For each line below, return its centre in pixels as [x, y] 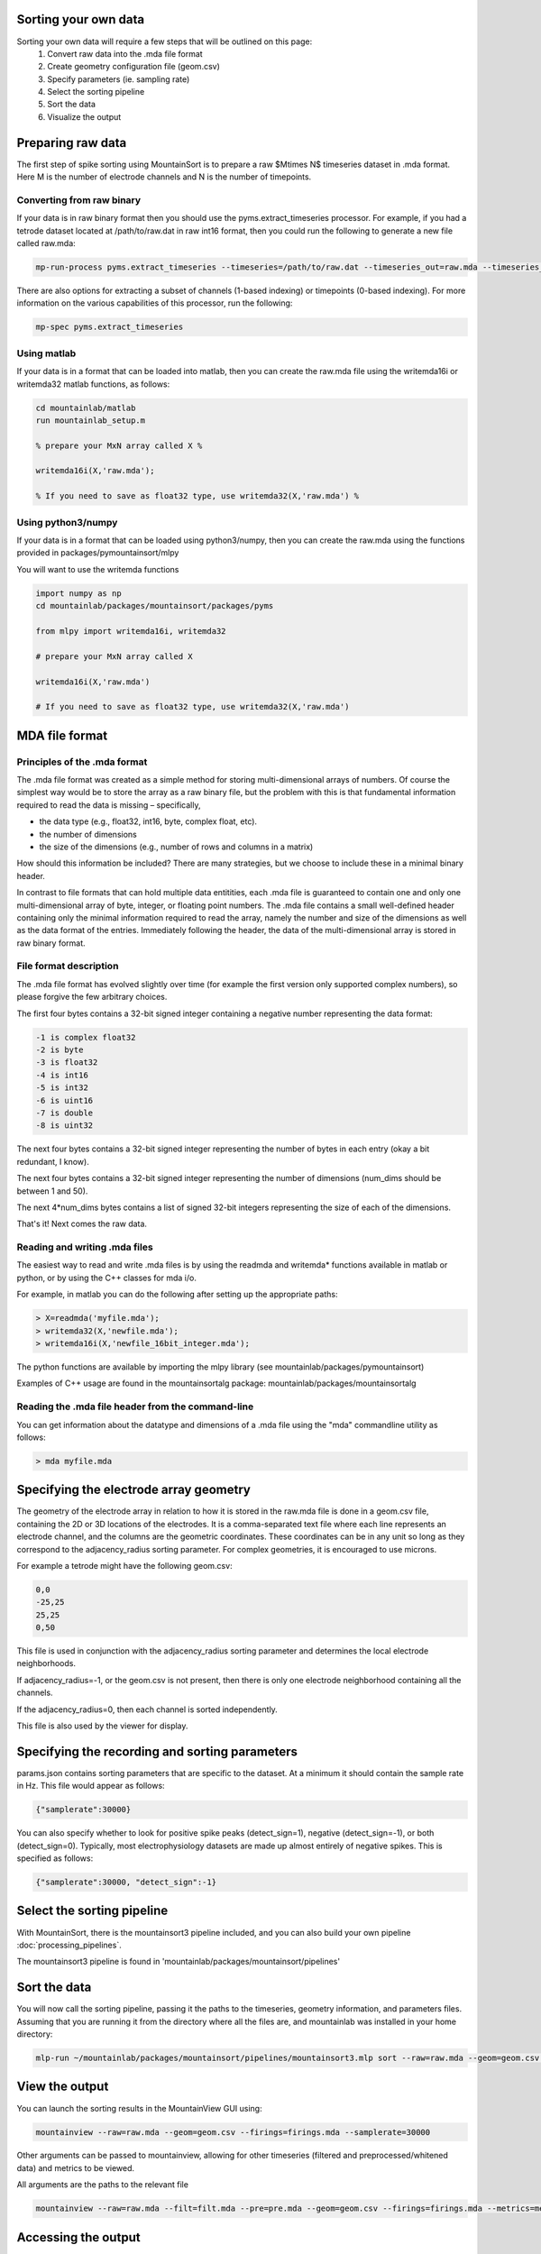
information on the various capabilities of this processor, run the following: [155, 303]
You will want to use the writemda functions [98, 569]
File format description [68, 967]
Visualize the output [84, 116]
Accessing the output [78, 2237]
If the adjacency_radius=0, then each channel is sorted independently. [147, 1709]
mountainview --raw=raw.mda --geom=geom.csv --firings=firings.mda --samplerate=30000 [233, 2132]
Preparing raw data [72, 143]
